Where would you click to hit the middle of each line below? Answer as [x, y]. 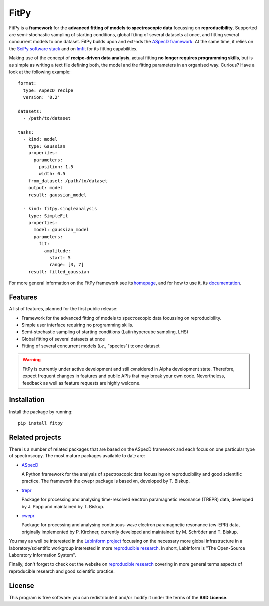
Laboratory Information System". [43, 555]
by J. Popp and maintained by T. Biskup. [63, 506]
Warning [32, 360]
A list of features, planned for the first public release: [63, 309]
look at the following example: [40, 72]
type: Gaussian [47, 146]
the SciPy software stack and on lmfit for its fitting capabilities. [73, 49]
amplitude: [57, 251]
